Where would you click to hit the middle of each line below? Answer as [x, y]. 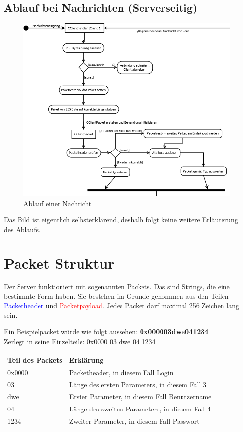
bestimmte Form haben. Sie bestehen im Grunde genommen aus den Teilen [116, 296]
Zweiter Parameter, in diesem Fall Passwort [134, 421]
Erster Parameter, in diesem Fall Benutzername [140, 397]
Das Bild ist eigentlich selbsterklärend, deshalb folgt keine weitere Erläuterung [121, 220]
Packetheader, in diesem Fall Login [121, 372]
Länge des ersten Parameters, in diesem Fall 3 [138, 384]
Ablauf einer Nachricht [58, 203]
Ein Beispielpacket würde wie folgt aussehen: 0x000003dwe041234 [106, 332]
